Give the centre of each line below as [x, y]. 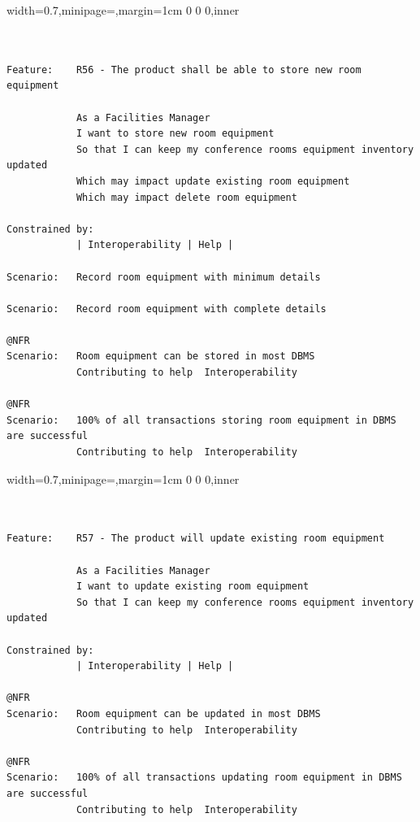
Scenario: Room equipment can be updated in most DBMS [164, 713]
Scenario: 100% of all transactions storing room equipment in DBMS [201, 420]
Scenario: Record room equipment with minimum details [164, 277]
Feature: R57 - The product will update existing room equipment [196, 539]
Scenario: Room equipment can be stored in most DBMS [161, 357]
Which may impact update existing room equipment [213, 181]
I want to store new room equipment [175, 134]
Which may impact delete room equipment [186, 197]
